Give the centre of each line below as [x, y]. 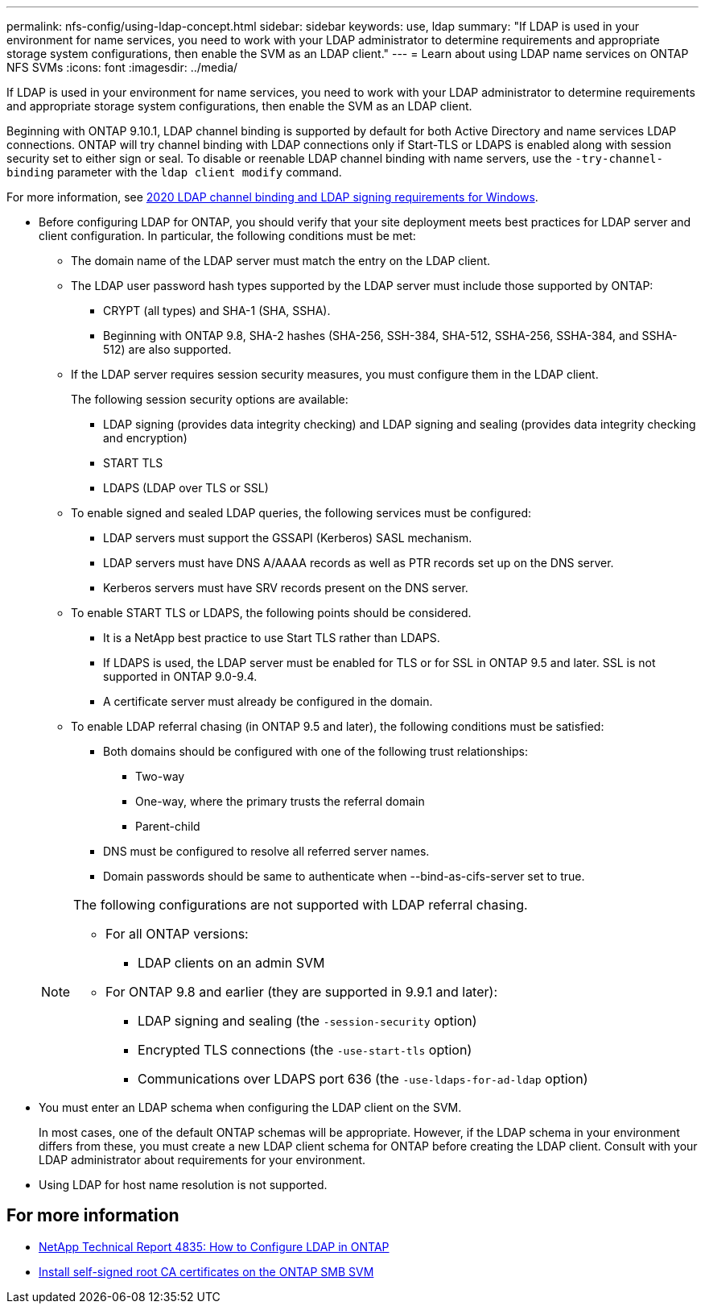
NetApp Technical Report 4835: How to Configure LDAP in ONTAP [214, 1246]
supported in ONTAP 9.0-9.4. [180, 676]
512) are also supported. [167, 349]
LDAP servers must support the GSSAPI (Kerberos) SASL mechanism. [288, 538]
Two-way [160, 776]
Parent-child [168, 826]
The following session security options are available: [210, 399]
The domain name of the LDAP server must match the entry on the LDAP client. [281, 261]
